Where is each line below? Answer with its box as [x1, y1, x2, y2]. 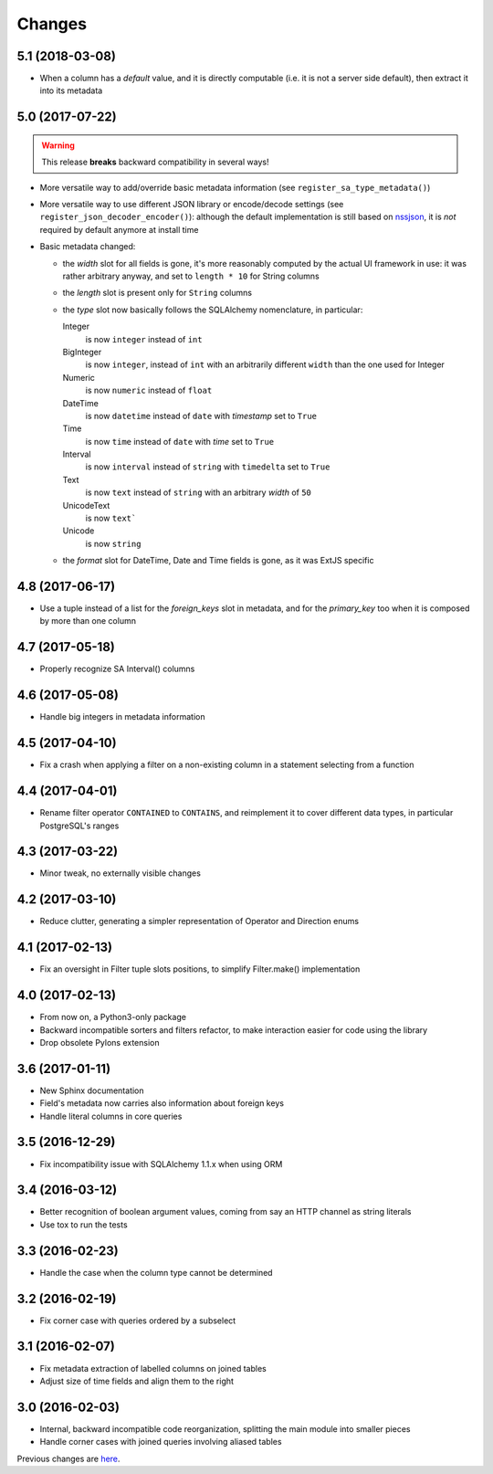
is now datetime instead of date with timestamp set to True [85, 410, 318, 421]
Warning [41, 140, 75, 151]
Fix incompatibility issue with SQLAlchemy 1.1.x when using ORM [39, 1158, 283, 1169]
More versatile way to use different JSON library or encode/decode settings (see [39, 199, 344, 210]
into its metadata [39, 85, 103, 96]
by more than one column [39, 616, 137, 626]
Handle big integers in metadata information [39, 711, 205, 722]
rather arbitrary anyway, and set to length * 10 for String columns [62, 270, 320, 281]
